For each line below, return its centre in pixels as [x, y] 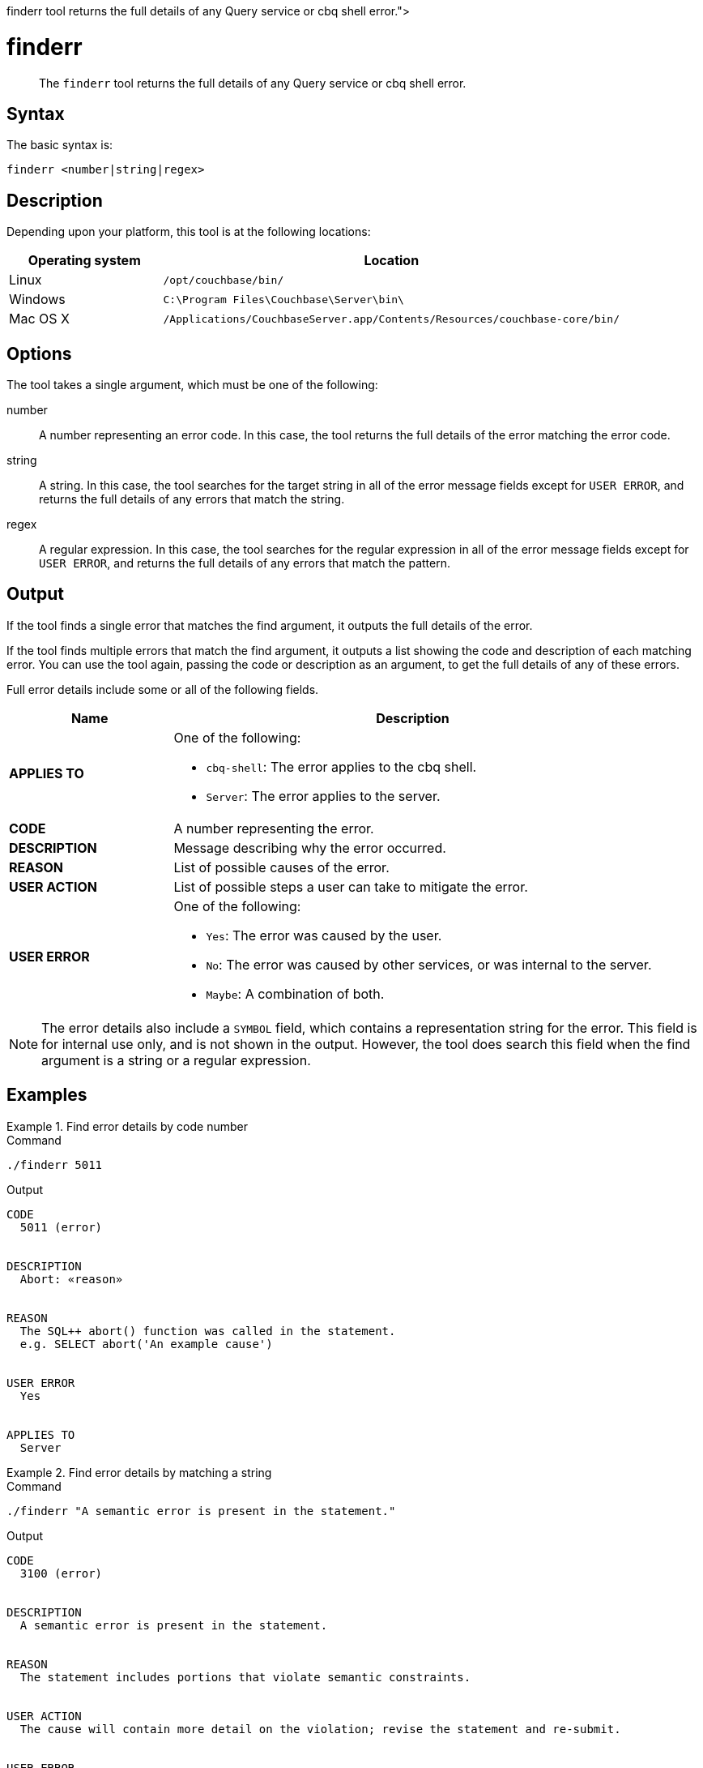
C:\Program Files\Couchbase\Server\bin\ [283, 299]
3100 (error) [61, 1573]
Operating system [84, 261]
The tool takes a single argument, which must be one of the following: [192, 385]
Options [39, 353]
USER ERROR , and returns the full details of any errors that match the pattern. [245, 563]
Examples [47, 1095]
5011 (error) [61, 1227]
